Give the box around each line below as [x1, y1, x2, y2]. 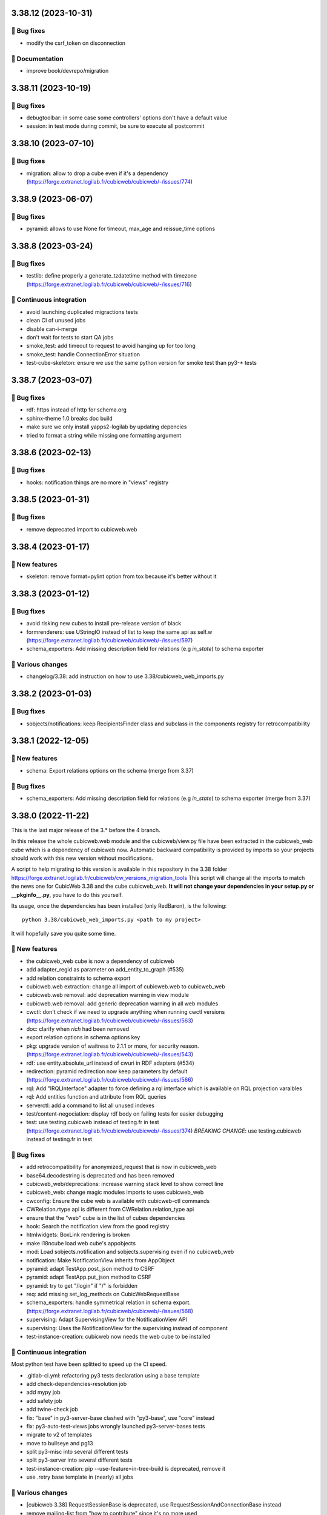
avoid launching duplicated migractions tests [26, 308, 139, 315]
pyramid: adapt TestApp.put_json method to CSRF [26, 1273, 151, 1281]
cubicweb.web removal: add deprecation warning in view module [26, 991, 189, 999]
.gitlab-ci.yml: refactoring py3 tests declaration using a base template [26, 1371, 200, 1379]
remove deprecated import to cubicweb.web [26, 525, 137, 533]
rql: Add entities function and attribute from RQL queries [26, 1093, 167, 1100]
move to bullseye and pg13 [26, 1439, 93, 1447]
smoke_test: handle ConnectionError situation [26, 350, 140, 358]
